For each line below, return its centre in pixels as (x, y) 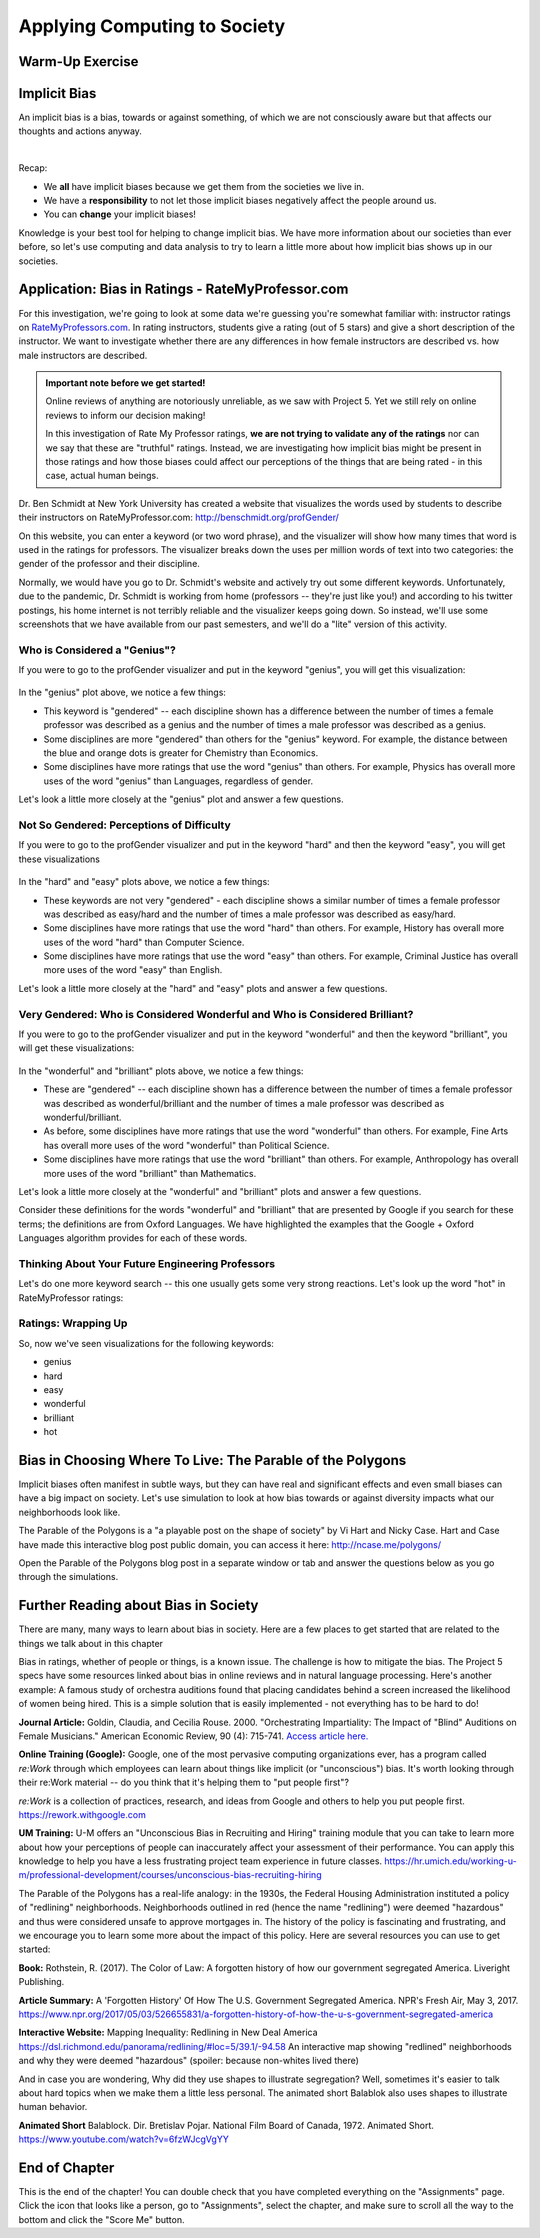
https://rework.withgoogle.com (82, 1814)
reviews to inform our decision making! (125, 415)
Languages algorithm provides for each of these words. (133, 1238)
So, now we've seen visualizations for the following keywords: (146, 1343)
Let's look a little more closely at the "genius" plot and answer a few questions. (181, 799)
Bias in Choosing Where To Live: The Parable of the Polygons (212, 1460)
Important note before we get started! (125, 383)
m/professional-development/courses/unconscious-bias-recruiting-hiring (170, 1875)
